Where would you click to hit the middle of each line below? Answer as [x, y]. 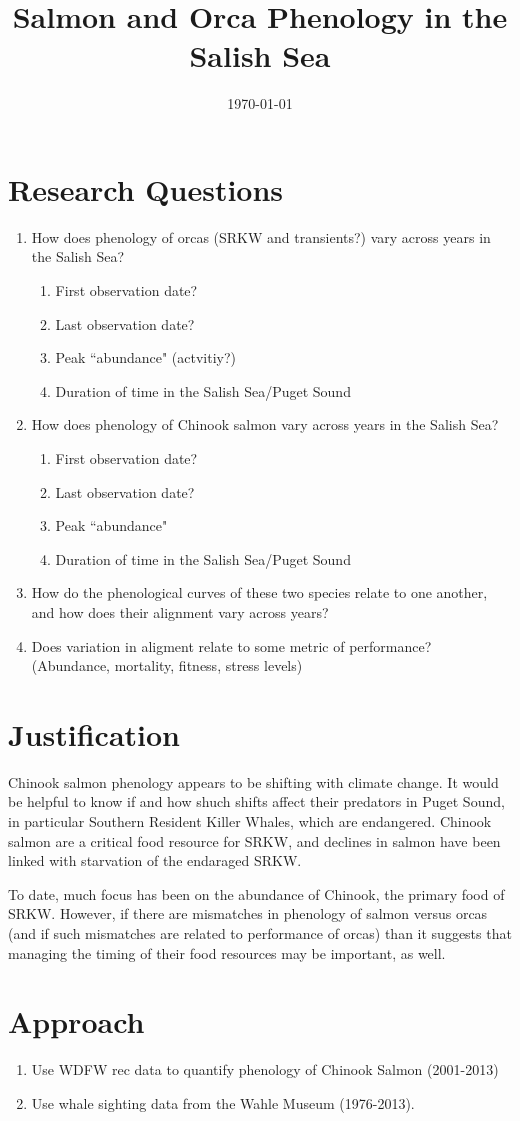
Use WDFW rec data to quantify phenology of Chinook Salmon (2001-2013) [265, 1069]
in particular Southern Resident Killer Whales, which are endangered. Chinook [250, 821]
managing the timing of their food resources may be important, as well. [227, 952]
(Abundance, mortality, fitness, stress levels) [167, 665]
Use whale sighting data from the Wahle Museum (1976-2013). [223, 1102]
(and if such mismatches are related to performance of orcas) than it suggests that [260, 933]
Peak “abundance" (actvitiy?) [146, 357]
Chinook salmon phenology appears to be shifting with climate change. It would [253, 781]
